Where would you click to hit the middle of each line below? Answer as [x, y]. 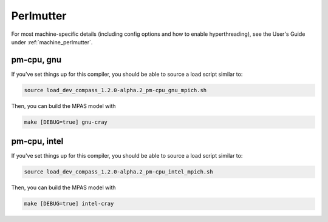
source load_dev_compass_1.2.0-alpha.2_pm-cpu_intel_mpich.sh [118, 172]
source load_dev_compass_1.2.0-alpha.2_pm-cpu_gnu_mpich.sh [115, 90]
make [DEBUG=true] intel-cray [69, 204]
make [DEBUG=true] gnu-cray [66, 122]
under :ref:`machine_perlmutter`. [52, 42]
